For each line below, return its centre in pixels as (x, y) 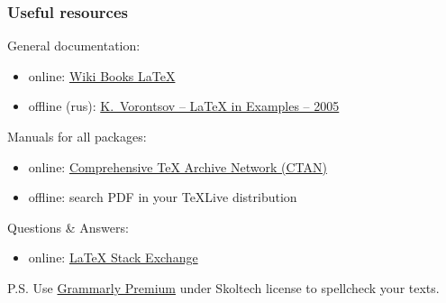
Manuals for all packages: (77, 136)
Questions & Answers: (68, 227)
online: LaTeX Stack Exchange (113, 257)
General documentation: (74, 46)
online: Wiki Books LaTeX (102, 75)
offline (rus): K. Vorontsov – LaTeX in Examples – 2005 (184, 106)
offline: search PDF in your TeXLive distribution (163, 197)
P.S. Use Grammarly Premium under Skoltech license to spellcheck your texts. (223, 287)
